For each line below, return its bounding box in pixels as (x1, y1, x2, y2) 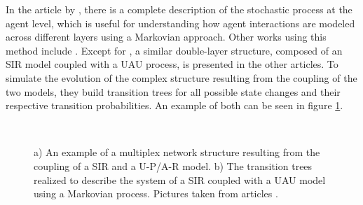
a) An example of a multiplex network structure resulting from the (34, 145, 320, 160)
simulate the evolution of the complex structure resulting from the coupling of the (6, 70, 357, 85)
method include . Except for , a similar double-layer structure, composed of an (6, 43, 343, 57)
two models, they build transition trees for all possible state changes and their (6, 84, 341, 99)
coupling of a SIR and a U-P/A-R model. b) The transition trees (34, 158, 313, 173)
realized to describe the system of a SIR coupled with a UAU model (34, 172, 326, 187)
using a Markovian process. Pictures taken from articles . (34, 186, 278, 201)
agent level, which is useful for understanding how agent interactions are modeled (6, 15, 355, 30)
